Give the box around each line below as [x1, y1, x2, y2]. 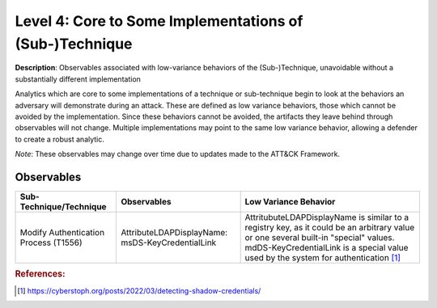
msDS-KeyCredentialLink [121, 237, 217, 248]
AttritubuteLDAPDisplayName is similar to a [244, 211, 409, 222]
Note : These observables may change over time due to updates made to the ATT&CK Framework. [15, 150, 340, 159]
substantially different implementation [15, 74, 142, 84]
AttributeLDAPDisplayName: [121, 226, 228, 238]
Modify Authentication [19, 226, 105, 238]
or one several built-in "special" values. [244, 231, 395, 243]
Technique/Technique [19, 200, 107, 212]
